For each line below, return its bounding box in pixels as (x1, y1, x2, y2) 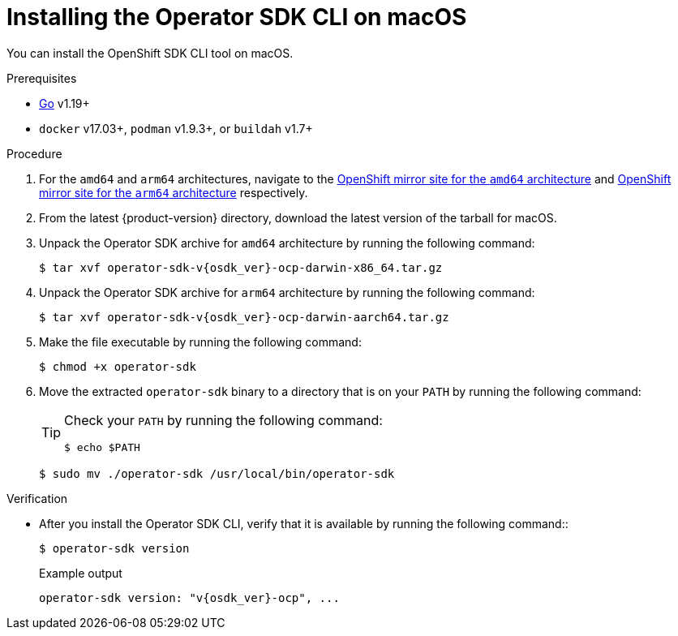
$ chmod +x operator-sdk (39, 359, 196, 373)
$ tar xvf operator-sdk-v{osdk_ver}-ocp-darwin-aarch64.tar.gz (39, 310, 449, 324)
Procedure (6, 146, 62, 161)
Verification (6, 491, 68, 505)
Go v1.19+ (39, 96, 90, 110)
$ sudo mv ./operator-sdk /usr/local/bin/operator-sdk (39, 466, 395, 480)
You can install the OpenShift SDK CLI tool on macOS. (6, 45, 294, 60)
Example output (39, 565, 122, 580)
